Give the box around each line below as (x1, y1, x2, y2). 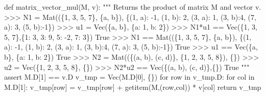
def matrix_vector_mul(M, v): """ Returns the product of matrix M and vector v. (4, 2, 261, 12)
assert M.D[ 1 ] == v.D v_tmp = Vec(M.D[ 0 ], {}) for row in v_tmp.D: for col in (4, 71, 255, 82)
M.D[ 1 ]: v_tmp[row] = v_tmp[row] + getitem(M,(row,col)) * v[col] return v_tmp (4, 81, 261, 92)
